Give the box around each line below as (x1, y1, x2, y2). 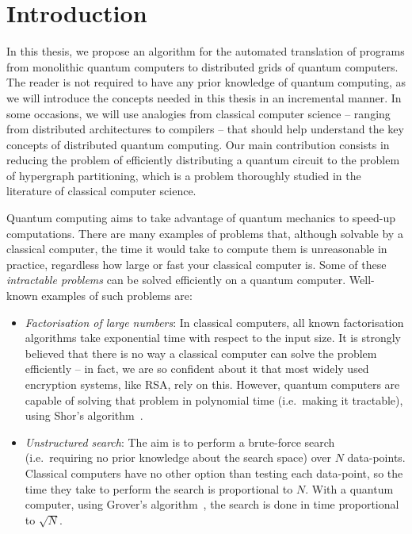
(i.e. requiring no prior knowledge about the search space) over (25, 449, 331, 466)
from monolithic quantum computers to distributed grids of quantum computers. (6, 58, 399, 75)
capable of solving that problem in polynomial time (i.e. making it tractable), (25, 391, 403, 408)
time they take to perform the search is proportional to (25, 480, 293, 497)
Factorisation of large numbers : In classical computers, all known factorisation (25, 313, 404, 330)
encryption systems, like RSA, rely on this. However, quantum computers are (25, 376, 400, 392)
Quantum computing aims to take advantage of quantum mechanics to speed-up (6, 209, 395, 226)
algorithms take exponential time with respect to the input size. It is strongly (25, 329, 401, 346)
